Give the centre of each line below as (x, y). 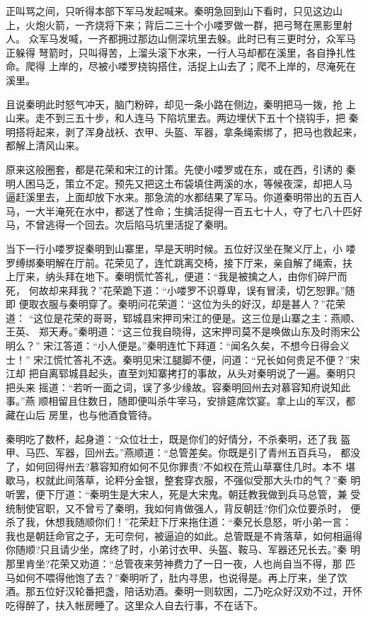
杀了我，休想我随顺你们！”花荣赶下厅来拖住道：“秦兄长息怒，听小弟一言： (179, 522)
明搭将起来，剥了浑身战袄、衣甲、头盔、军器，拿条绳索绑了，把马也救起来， (184, 131)
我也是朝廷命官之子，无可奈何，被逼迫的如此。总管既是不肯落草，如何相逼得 (184, 535)
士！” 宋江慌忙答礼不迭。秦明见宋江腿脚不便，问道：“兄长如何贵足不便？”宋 (183, 359)
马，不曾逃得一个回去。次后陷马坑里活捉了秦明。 (120, 225)
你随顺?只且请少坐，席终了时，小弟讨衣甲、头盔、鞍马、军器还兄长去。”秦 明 (183, 549)
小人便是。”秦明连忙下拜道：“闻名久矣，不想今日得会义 (224, 346)
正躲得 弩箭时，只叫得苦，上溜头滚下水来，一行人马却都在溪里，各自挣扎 (176, 52)
